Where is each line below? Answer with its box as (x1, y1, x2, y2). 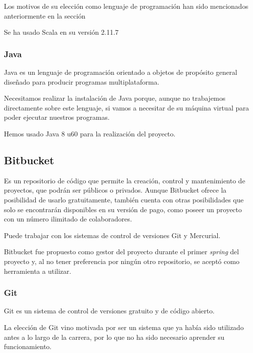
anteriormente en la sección (4, 10, 86, 21)
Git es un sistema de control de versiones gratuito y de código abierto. (4, 306, 215, 316)
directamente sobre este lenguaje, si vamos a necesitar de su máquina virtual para (4, 102, 249, 112)
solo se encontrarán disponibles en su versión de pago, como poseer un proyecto (4, 204, 242, 214)
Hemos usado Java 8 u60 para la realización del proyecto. (4, 128, 176, 138)
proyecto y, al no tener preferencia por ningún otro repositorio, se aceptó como (4, 256, 240, 266)
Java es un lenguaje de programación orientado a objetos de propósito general (4, 67, 237, 77)
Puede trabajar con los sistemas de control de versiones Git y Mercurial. (4, 230, 221, 240)
